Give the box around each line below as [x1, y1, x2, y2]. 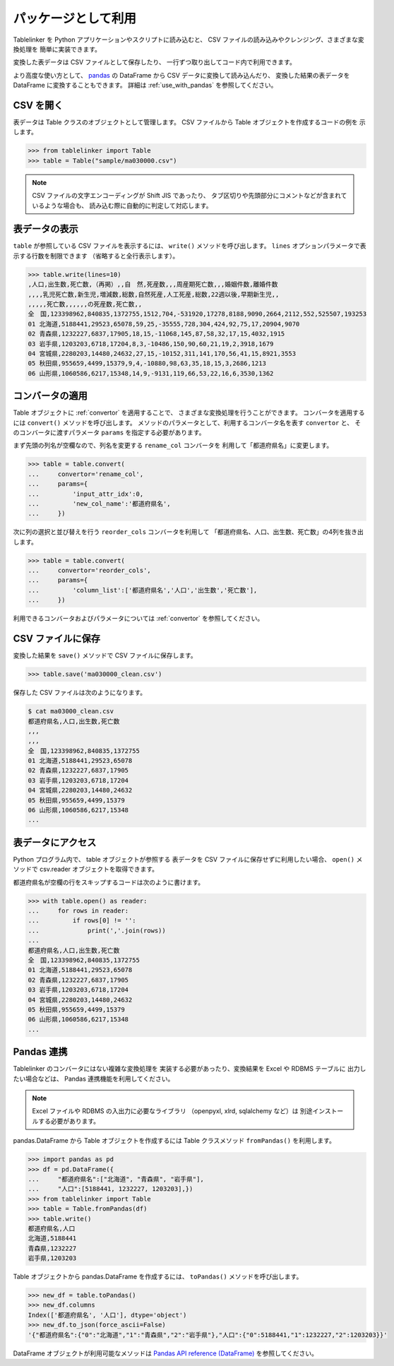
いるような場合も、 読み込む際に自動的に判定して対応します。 [32, 201, 213, 210]
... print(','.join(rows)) [28, 926, 166, 934]
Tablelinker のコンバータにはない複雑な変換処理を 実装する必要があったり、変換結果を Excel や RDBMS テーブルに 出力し [13, 1064, 366, 1073]
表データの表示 [13, 223, 78, 235]
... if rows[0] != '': [28, 917, 137, 925]
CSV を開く [13, 99, 64, 111]
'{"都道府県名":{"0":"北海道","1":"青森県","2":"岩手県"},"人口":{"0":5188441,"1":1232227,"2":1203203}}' [28, 1331, 388, 1338]
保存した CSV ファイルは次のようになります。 [13, 689, 147, 697]
